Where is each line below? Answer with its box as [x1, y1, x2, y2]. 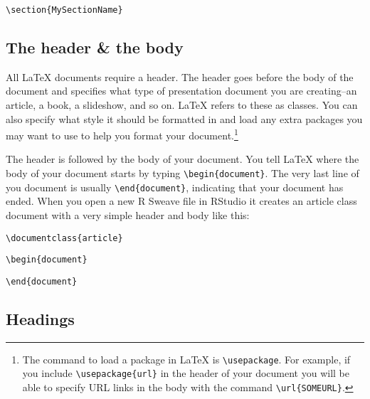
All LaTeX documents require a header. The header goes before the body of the [6, 69, 354, 84]
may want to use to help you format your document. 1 [6, 126, 238, 142]
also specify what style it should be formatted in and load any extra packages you [6, 111, 363, 126]
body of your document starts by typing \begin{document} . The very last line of [6, 166, 359, 181]
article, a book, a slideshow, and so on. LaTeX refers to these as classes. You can [6, 97, 358, 112]
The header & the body [6, 36, 184, 58]
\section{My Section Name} [6, 5, 123, 15]
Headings [6, 307, 75, 329]
